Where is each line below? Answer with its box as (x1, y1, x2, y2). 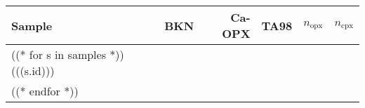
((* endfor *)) (11, 83, 79, 99)
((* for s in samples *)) (11, 46, 124, 62)
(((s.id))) (11, 62, 55, 79)
